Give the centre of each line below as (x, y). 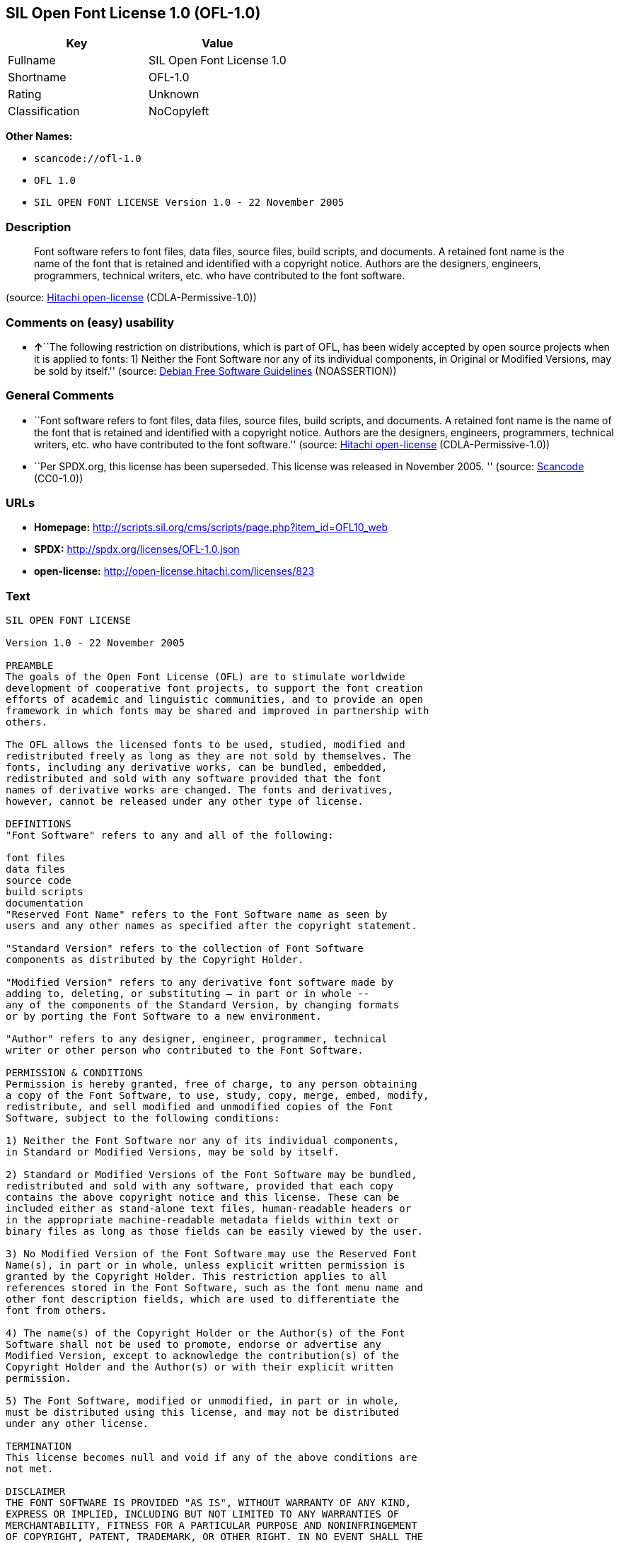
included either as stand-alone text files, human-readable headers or (209, 1209)
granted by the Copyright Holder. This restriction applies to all (197, 1277)
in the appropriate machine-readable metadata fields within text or (203, 1220)
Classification (44, 111)
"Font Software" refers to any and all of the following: (170, 835)
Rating (25, 94)
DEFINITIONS (39, 824)
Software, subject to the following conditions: (143, 1118)
